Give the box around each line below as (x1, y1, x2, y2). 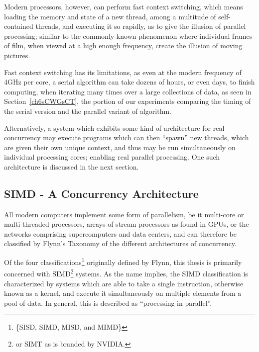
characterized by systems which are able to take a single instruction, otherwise (4, 278, 244, 288)
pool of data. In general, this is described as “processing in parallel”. (4, 297, 212, 308)
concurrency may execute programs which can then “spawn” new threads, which (4, 132, 249, 143)
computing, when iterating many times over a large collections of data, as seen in (4, 86, 252, 96)
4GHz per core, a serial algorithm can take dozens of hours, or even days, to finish (4, 77, 255, 87)
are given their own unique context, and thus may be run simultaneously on (4, 142, 236, 152)
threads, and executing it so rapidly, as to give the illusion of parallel (35, 21, 246, 31)
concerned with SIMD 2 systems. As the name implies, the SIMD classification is (4, 267, 248, 278)
